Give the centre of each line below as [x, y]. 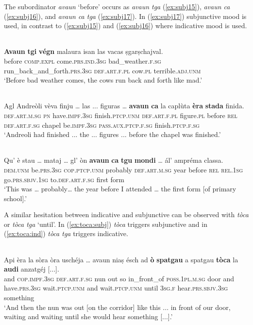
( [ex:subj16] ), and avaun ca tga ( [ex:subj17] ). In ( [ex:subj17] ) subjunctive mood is [125, 16]
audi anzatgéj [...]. [32, 269]
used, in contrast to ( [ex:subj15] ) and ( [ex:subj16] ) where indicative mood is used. [126, 26]
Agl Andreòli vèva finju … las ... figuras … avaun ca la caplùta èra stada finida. [124, 106]
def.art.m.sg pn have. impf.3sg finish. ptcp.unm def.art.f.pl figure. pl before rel [121, 115]
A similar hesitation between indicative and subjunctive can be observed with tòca [126, 214]
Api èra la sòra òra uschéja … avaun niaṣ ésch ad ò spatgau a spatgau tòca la [121, 259]
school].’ [16, 198]
